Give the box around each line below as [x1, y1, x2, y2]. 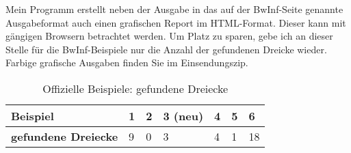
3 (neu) [163, 107, 204, 124]
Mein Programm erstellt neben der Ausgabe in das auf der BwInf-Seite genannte [5, 2, 343, 16]
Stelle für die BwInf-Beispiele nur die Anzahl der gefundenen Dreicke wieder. [5, 42, 327, 56]
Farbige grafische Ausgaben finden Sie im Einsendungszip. [5, 55, 248, 70]
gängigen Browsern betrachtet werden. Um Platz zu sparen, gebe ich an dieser [5, 29, 333, 43]
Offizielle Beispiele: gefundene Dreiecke [42, 80, 229, 96]
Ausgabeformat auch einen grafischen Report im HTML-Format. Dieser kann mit [5, 15, 346, 29]
